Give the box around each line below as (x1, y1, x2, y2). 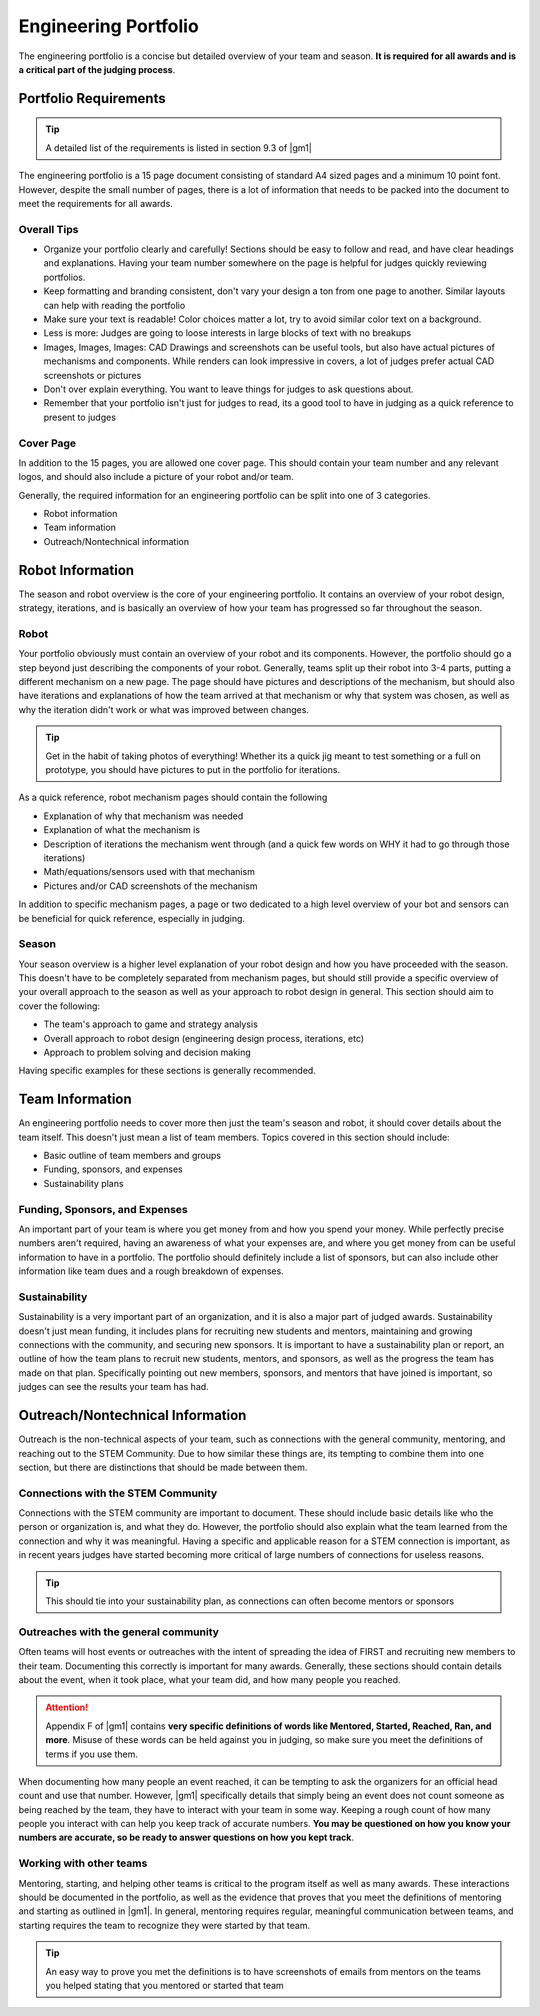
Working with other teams (18, 1856, 148, 1870)
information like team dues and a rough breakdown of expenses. (18, 1265, 284, 1277)
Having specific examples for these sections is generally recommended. (18, 1065, 317, 1077)
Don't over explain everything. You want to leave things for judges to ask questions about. (43, 383, 414, 395)
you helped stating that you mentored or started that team (45, 1979, 284, 1991)
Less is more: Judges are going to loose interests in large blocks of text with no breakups (43, 327, 412, 339)
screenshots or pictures (43, 369, 142, 381)
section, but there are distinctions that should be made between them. (18, 1461, 308, 1473)
